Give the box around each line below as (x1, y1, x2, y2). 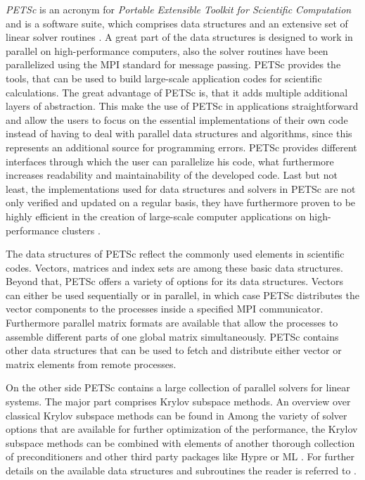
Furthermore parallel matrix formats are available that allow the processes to (6, 315, 338, 330)
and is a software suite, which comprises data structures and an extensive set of (6, 15, 348, 30)
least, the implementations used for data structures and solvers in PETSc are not (6, 181, 356, 196)
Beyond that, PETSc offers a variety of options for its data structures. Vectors (6, 274, 343, 289)
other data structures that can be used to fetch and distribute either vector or (6, 343, 342, 358)
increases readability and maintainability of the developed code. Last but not (6, 168, 338, 182)
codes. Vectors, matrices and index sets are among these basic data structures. (6, 260, 343, 274)
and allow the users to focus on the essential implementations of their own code (6, 112, 348, 127)
